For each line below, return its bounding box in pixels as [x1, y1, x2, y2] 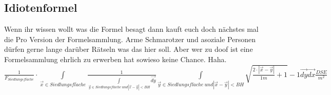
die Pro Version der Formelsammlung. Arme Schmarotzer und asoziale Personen [4, 33, 256, 44]
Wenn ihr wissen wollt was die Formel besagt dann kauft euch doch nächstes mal [4, 24, 259, 34]
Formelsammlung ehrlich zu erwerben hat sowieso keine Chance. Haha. [4, 53, 227, 64]
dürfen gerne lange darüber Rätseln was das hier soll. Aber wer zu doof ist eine [4, 44, 253, 54]
